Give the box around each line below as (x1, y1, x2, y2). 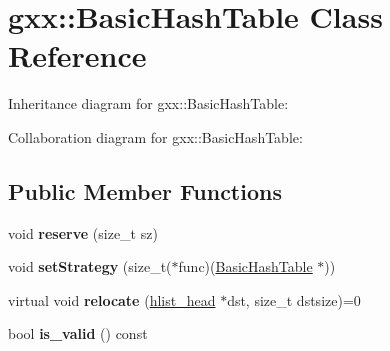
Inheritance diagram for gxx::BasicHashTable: (8, 93, 289, 114)
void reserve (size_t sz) (8, 222, 158, 243)
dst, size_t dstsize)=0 (227, 289, 361, 310)
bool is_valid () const (8, 323, 148, 344)
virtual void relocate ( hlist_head (8, 289, 216, 310)
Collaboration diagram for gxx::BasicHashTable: (8, 126, 303, 147)
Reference (8, 35, 147, 76)
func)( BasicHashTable (178, 256, 313, 277)
